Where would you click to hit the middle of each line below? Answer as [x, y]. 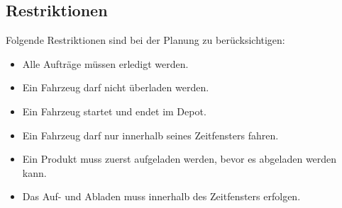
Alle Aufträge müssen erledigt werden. [105, 63]
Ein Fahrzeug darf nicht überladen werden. [116, 87]
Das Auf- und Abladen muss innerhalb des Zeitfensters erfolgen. [161, 196]
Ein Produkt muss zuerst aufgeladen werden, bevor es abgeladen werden [180, 159]
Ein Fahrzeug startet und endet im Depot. [114, 111]
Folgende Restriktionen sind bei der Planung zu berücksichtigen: [145, 40]
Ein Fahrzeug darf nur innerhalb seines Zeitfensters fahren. [150, 135]
